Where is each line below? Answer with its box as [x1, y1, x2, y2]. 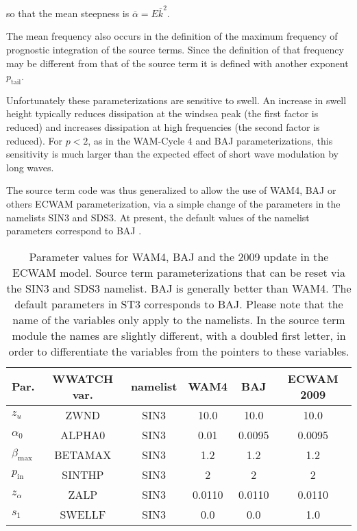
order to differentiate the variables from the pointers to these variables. [8, 343, 349, 359]
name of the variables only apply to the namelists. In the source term [12, 311, 345, 328]
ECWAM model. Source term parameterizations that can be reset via [12, 264, 345, 280]
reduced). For [6, 133, 62, 147]
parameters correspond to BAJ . [6, 223, 142, 238]
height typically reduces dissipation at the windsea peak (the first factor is [6, 106, 319, 121]
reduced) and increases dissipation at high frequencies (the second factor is [6, 120, 320, 134]
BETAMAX [54, 446, 112, 462]
